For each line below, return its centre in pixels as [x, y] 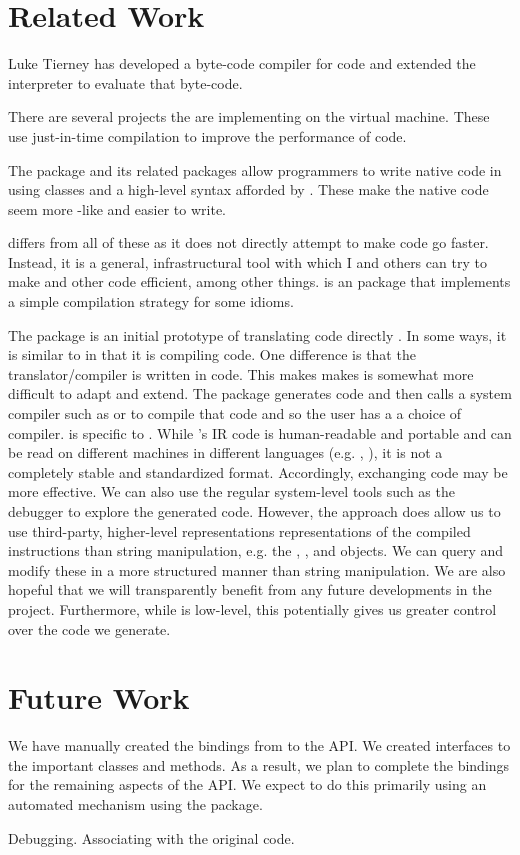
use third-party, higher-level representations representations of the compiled [239, 530]
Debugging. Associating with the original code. [151, 837]
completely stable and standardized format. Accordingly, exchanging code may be [258, 471]
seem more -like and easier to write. [117, 208]
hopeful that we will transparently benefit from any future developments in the [250, 589]
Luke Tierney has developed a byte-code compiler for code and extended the [242, 63]
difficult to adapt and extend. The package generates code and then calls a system [260, 393]
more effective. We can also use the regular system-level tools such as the [231, 491]
